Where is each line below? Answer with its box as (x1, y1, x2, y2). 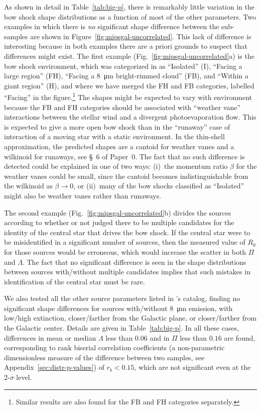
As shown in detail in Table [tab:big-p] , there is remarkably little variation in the (4, 2, 254, 12)
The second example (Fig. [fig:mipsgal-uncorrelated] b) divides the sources (4, 207, 231, 218)
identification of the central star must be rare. (4, 276, 145, 286)
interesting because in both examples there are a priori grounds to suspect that (4, 41, 247, 51)
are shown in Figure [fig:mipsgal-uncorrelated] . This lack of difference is (30, 31, 251, 41)
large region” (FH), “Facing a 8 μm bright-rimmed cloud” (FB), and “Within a (4, 70, 248, 81)
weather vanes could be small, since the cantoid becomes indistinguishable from (4, 170, 248, 181)
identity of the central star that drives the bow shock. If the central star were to (4, 227, 250, 237)
